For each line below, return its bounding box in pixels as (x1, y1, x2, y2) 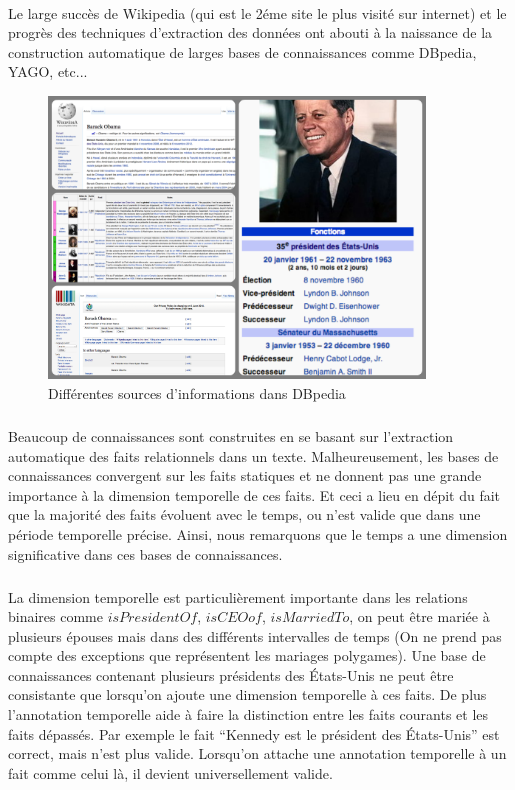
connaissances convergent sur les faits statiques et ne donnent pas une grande (8, 465, 482, 486)
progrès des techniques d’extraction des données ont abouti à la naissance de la (8, 22, 493, 43)
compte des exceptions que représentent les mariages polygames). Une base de (8, 645, 486, 666)
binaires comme (8, 606, 103, 627)
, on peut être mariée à (349, 606, 490, 627)
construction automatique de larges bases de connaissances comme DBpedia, (8, 41, 477, 62)
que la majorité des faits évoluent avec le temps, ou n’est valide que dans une (8, 504, 481, 525)
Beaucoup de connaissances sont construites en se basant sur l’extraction (8, 425, 454, 446)
